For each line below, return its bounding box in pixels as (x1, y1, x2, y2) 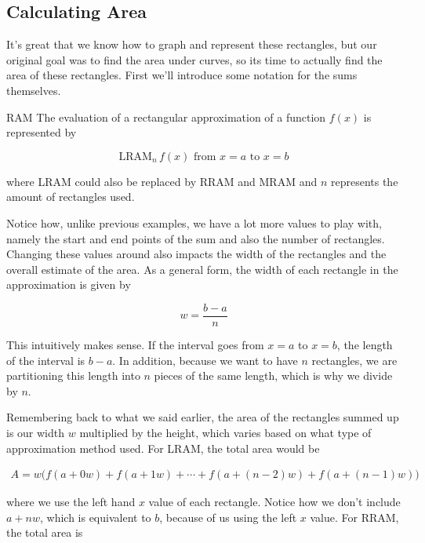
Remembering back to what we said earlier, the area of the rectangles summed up (6, 409, 399, 425)
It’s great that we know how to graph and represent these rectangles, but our (6, 36, 377, 53)
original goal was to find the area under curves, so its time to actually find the (6, 51, 383, 67)
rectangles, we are (311, 352, 398, 368)
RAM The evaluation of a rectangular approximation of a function (6, 108, 326, 125)
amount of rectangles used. (6, 188, 135, 205)
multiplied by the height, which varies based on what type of (79, 424, 372, 440)
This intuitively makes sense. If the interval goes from (6, 336, 264, 352)
